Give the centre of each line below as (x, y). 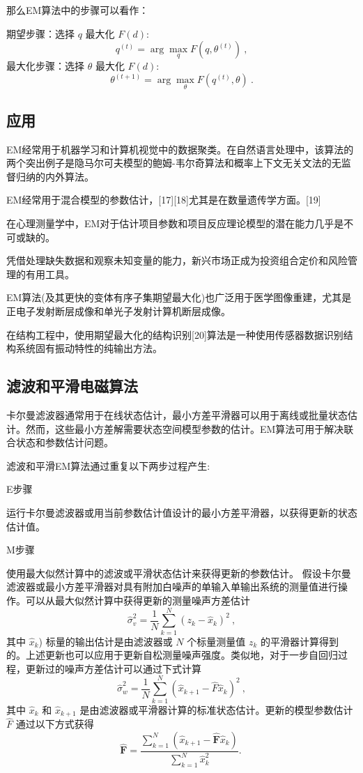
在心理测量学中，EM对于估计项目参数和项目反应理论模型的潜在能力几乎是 (175, 223)
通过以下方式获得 (55, 724)
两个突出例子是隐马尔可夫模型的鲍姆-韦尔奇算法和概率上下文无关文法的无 (174, 163)
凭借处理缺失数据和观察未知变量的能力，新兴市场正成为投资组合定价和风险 (177, 260)
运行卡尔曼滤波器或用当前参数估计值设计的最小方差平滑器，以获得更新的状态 (182, 512)
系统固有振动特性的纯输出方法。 (89, 348)
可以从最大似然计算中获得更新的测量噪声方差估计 (138, 600)
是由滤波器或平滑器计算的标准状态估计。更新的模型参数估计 (216, 709)
